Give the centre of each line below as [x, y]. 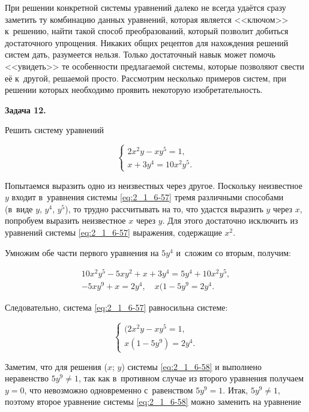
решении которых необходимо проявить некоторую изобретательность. [134, 90]
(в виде [19, 208]
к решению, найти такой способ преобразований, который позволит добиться [147, 31]
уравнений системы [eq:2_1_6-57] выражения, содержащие [113, 232]
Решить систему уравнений [55, 130]
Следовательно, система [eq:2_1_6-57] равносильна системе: [116, 307]
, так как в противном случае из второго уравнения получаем [191, 378]
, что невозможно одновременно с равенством [109, 390]
